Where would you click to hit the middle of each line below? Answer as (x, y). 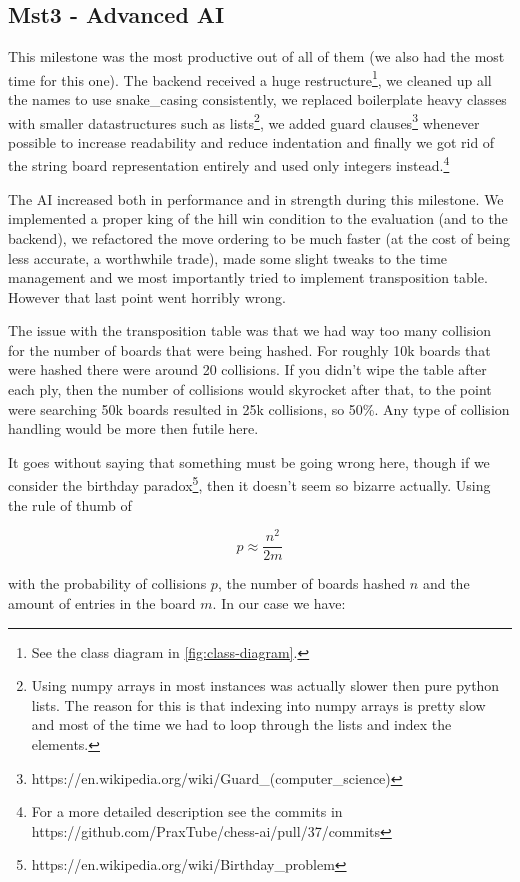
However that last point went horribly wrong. (147, 296)
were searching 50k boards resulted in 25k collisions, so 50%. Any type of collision (259, 408)
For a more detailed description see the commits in (187, 811)
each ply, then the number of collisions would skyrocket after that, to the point (250, 389)
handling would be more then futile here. (133, 428)
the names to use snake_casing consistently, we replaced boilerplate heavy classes (257, 99)
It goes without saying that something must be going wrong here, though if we (249, 461)
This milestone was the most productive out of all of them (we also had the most (256, 56)
